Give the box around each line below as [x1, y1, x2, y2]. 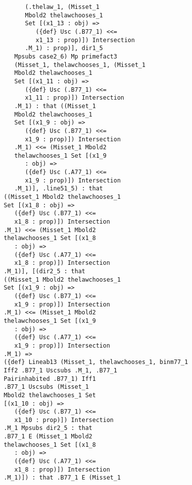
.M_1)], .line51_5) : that [14, 185, 103, 192]
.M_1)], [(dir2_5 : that [3, 268, 86, 275]
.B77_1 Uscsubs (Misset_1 [3, 383, 89, 391]
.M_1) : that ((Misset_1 [14, 102, 96, 110]
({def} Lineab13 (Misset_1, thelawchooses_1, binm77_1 [3, 359, 188, 366]
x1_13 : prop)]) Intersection [35, 36, 135, 44]
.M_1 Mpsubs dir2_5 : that [3, 424, 93, 432]
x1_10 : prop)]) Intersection [14, 416, 114, 424]
